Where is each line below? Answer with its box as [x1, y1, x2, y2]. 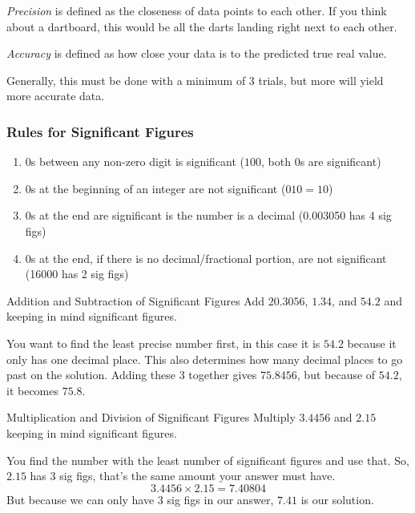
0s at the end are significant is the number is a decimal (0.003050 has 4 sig [25, 207, 392, 224]
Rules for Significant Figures [6, 121, 194, 141]
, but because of [296, 366, 376, 383]
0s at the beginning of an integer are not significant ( [25, 180, 286, 196]
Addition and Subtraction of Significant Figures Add [6, 292, 265, 309]
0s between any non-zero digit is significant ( [25, 153, 245, 170]
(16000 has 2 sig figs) [25, 265, 129, 282]
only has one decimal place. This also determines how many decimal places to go [6, 350, 403, 367]
